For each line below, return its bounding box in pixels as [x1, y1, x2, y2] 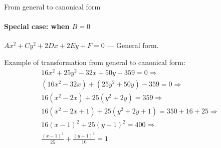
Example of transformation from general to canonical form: [4, 56, 185, 67]
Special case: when [4, 21, 70, 31]
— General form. [107, 40, 159, 50]
